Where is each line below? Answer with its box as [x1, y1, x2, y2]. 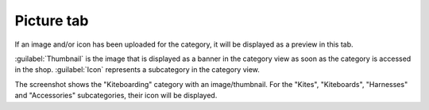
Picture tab [14, 12, 89, 29]
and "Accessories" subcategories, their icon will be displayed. [14, 91, 218, 101]
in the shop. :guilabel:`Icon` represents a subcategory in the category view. [14, 65, 260, 74]
